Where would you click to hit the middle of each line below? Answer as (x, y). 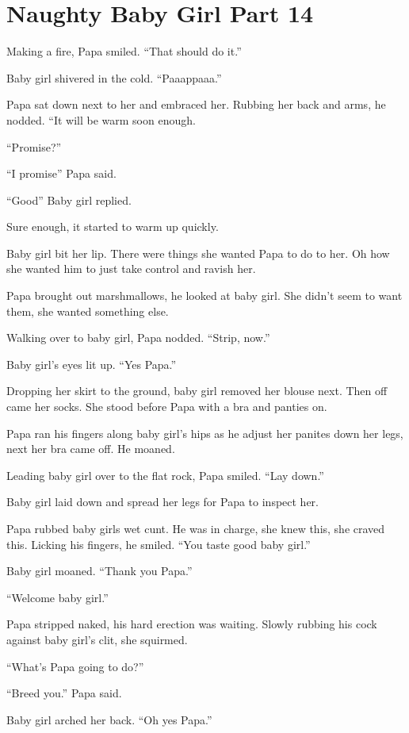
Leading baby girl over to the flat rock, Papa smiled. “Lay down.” (165, 475)
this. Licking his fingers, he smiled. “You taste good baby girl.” (159, 544)
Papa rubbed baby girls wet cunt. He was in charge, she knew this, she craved (196, 528)
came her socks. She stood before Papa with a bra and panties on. (167, 407)
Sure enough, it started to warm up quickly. (113, 226)
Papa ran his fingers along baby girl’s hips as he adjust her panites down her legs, (205, 433)
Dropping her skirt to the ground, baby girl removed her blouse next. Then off (197, 391)
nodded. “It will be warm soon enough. (101, 119)
